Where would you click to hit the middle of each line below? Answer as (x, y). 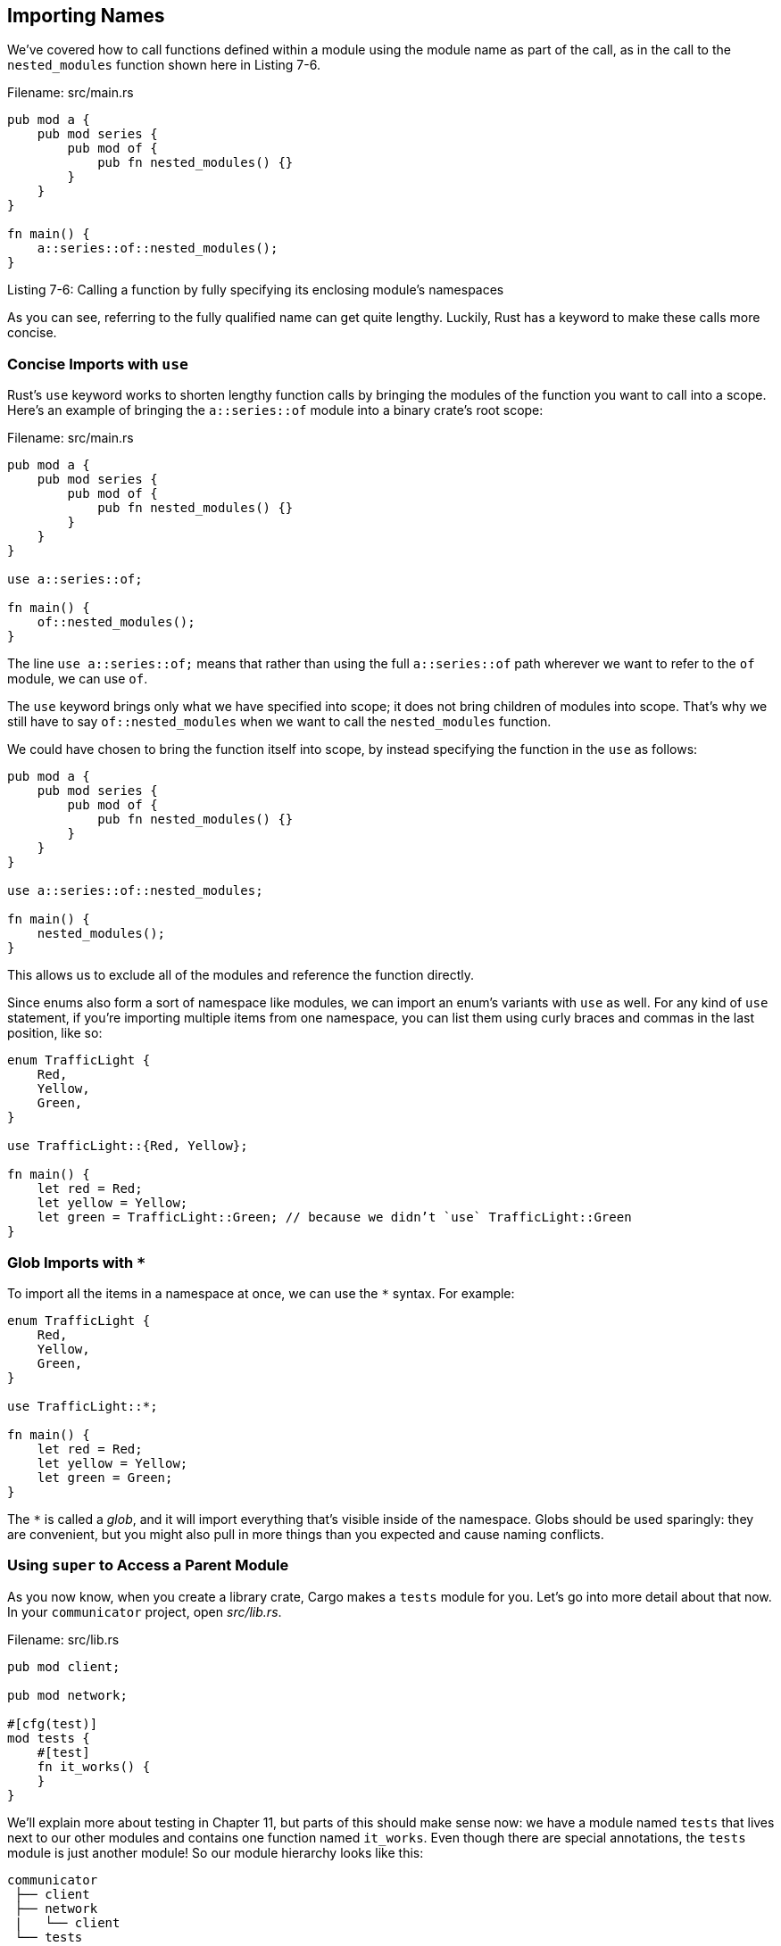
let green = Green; (105, 1477)
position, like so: (55, 1033)
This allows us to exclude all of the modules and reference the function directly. (241, 975)
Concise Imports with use (98, 364)
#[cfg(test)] (53, 1723)
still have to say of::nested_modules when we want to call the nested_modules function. (279, 722)
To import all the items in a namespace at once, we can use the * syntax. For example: (261, 1293)
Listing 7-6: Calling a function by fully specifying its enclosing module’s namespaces (256, 290)
